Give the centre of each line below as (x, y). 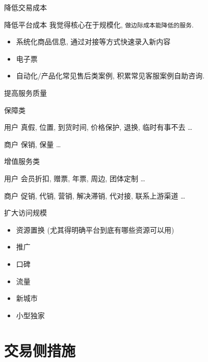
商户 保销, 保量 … (33, 144)
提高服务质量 (25, 93)
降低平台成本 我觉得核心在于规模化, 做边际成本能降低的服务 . (99, 24)
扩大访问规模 (25, 213)
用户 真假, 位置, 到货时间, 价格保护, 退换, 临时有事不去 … (98, 127)
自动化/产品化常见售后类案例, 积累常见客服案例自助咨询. (110, 76)
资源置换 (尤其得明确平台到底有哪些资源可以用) (95, 229)
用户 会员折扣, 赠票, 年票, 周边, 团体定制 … (75, 178)
